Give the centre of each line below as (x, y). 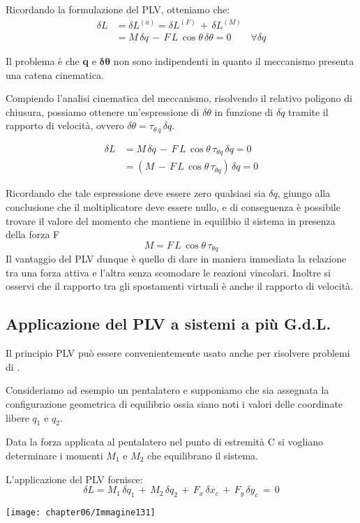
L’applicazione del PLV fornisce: (74, 479)
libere (17, 417)
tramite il (308, 111)
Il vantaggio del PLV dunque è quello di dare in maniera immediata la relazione (176, 259)
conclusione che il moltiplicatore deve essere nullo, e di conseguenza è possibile (173, 207)
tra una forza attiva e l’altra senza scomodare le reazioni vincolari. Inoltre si (168, 272)
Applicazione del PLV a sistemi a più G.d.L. (168, 324)
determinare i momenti (54, 456)
